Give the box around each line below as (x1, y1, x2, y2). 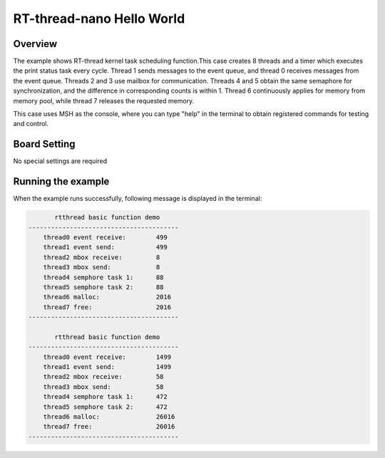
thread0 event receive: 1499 (43, 353, 171, 361)
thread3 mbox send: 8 (43, 264, 160, 271)
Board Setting (13, 138, 76, 150)
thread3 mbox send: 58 (43, 382, 164, 391)
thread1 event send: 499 (43, 243, 168, 251)
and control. (13, 120, 49, 128)
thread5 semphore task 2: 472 (43, 402, 168, 411)
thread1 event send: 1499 (43, 363, 171, 371)
